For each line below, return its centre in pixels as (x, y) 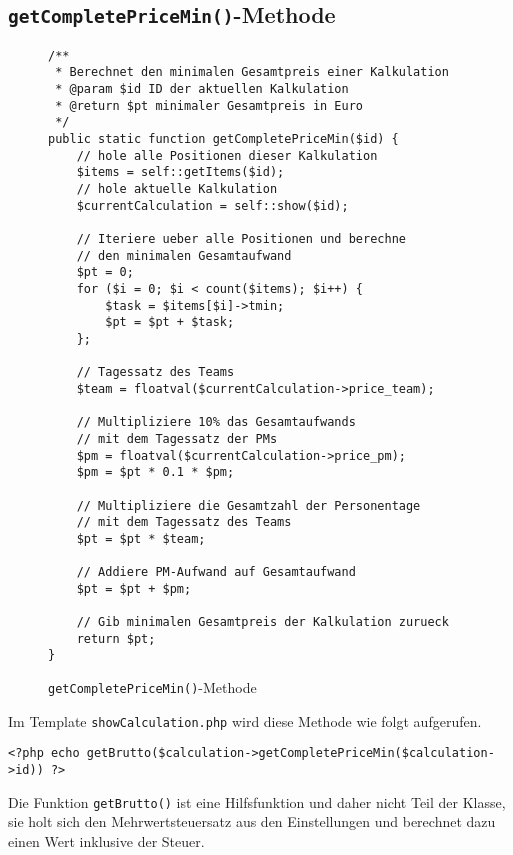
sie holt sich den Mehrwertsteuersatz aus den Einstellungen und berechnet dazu (252, 821)
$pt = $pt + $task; (170, 322)
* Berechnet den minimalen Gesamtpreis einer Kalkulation (252, 72)
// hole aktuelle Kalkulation (177, 189)
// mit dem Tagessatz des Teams (184, 522)
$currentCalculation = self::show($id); (212, 205)
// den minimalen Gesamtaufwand (184, 255)
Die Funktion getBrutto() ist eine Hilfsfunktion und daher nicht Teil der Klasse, (257, 801)
